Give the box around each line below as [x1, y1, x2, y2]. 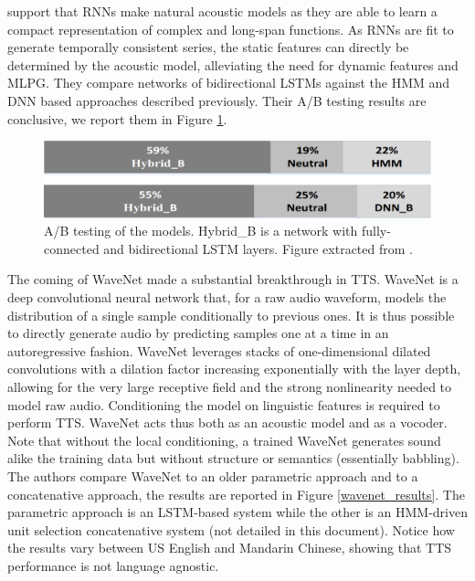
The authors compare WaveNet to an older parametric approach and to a [7, 466, 418, 485]
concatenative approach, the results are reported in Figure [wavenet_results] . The [7, 484, 465, 503]
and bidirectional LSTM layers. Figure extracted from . [103, 238, 413, 258]
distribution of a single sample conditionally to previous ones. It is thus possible [7, 305, 455, 324]
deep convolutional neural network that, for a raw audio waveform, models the [7, 288, 447, 306]
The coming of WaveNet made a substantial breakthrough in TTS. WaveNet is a [7, 269, 459, 289]
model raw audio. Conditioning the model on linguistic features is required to [7, 395, 440, 414]
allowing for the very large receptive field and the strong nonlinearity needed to [7, 376, 452, 396]
